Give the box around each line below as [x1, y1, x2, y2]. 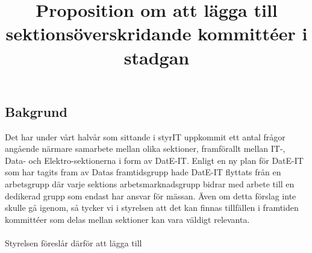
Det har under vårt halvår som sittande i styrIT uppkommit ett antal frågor [5, 130, 285, 143]
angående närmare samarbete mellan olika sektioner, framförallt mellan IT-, [5, 142, 285, 155]
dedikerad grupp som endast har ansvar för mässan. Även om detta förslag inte [5, 189, 296, 202]
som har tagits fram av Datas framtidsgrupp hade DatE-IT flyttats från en [5, 166, 281, 178]
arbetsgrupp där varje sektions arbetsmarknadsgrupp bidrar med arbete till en [5, 177, 295, 190]
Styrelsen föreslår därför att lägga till [5, 236, 142, 249]
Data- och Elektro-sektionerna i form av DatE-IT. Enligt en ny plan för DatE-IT [5, 154, 304, 166]
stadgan [123, 45, 190, 69]
